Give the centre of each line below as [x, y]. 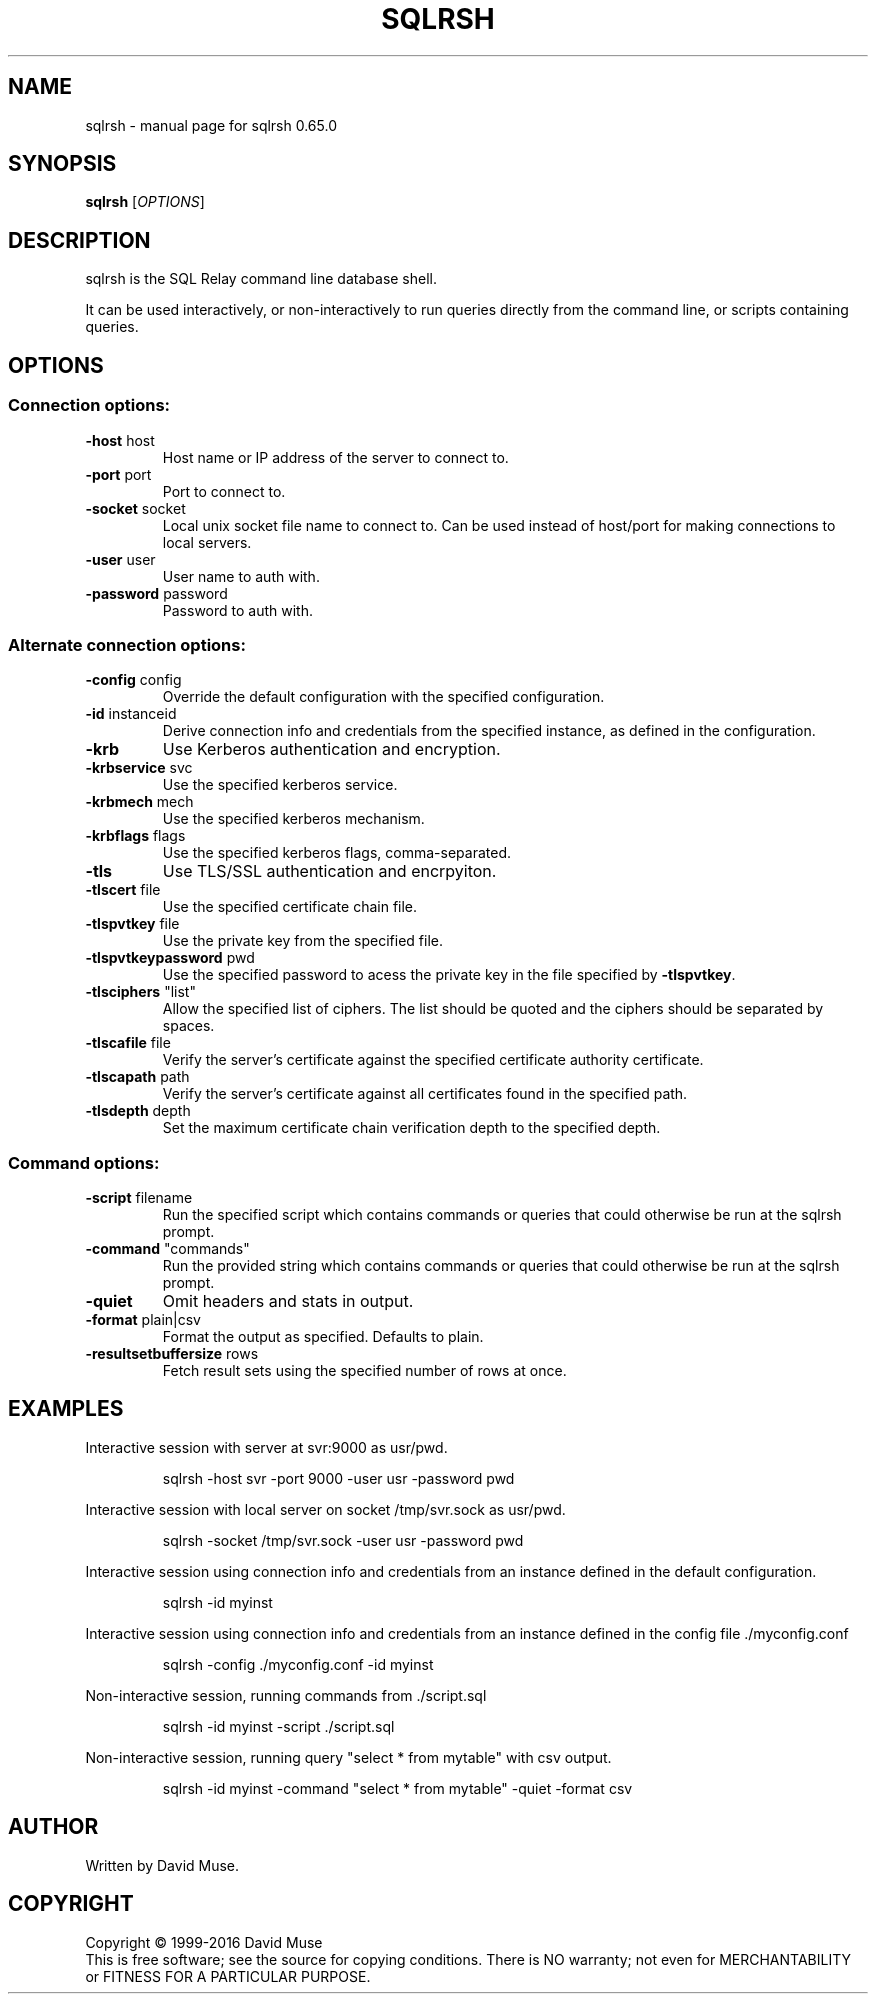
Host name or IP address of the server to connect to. [335, 457]
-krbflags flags [135, 836]
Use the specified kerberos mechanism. [293, 819]
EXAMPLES [66, 1409]
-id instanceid [131, 714]
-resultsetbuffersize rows [172, 1353]
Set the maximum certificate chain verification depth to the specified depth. [411, 1128]
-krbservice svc [139, 768]
